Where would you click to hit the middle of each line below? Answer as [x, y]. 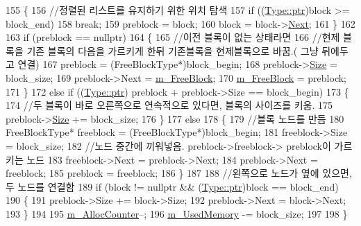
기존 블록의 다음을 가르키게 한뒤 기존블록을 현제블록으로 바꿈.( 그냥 [173, 50]
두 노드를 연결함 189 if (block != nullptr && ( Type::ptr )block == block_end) [172, 186]
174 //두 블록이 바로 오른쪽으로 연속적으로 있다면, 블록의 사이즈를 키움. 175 [169, 105]
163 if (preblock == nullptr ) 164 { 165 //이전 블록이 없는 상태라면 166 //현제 [173, 37]
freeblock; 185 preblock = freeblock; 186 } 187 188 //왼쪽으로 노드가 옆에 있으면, [179, 173]
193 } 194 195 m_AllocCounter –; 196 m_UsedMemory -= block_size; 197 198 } [177, 213]
